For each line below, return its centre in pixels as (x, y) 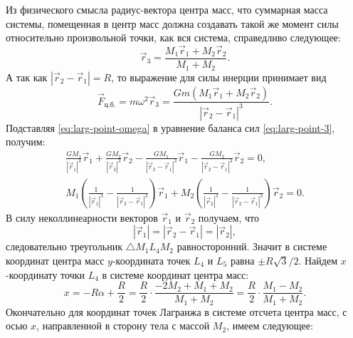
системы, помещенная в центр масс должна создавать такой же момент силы (172, 23)
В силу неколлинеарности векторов (82, 217)
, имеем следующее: (270, 326)
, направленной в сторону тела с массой (123, 326)
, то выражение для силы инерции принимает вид (219, 77)
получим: (26, 142)
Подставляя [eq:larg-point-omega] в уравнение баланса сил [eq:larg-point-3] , (170, 127)
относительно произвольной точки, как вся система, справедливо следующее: (173, 37)
